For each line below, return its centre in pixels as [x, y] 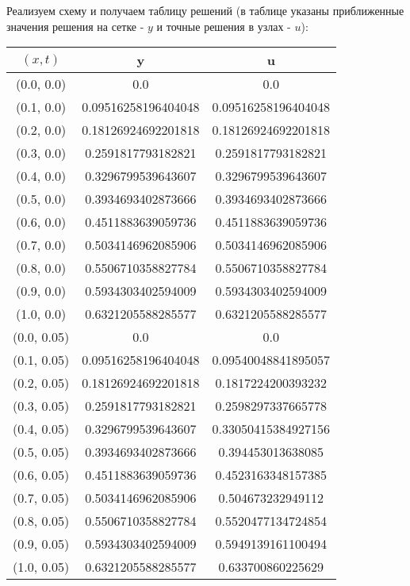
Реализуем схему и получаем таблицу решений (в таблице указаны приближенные [205, 10]
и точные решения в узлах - [224, 26]
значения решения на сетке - [75, 26]
